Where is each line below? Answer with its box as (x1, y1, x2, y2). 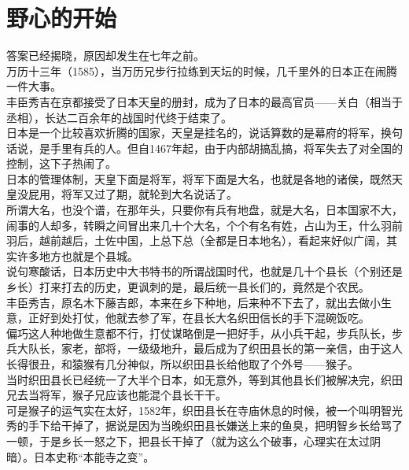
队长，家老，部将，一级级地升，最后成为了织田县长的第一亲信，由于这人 (28, 340, 403, 357)
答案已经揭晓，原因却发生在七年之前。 (6, 47, 204, 64)
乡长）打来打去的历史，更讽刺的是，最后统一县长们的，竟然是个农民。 (6, 279, 370, 295)
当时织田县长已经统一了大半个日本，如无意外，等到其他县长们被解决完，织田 (6, 371, 403, 387)
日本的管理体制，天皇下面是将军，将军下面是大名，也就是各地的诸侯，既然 (6, 170, 392, 187)
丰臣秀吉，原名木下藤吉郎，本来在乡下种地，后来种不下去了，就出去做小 (6, 294, 381, 310)
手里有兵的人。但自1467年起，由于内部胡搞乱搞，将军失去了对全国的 (50, 139, 403, 156)
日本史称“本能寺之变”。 (33, 448, 155, 464)
